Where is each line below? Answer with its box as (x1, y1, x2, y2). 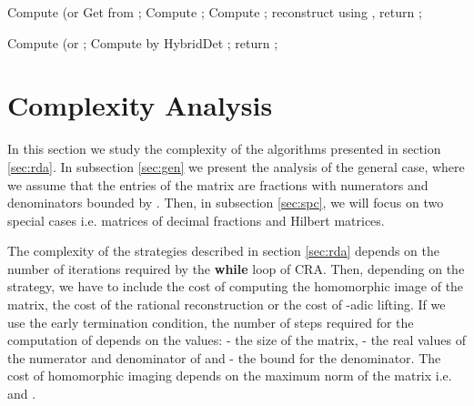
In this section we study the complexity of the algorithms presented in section (7, 139, 441, 158)
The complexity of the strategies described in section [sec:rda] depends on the (7, 241, 440, 260)
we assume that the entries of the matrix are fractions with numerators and (7, 175, 429, 194)
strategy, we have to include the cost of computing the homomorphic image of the (7, 277, 464, 296)
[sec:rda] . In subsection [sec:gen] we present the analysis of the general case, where (7, 157, 465, 176)
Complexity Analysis (7, 86, 273, 124)
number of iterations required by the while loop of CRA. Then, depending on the (7, 259, 465, 278)
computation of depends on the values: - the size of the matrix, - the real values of (7, 330, 466, 350)
